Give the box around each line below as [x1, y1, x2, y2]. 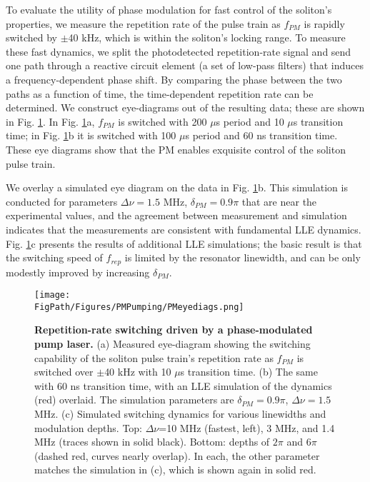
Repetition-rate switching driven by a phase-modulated [34, 322, 313, 337]
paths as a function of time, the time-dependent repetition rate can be [6, 86, 314, 101]
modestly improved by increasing [6, 264, 150, 279]
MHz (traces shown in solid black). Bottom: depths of [34, 434, 270, 449]
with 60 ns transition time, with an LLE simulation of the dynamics [34, 378, 332, 393]
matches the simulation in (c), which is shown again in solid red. [34, 462, 316, 477]
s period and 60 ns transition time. [185, 128, 338, 143]
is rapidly [304, 16, 345, 31]
